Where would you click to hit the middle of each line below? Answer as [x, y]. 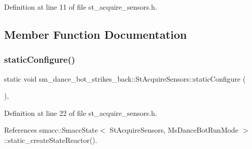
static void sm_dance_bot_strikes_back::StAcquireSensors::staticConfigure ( [125, 78]
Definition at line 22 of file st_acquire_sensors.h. [81, 113]
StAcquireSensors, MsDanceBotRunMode [174, 130]
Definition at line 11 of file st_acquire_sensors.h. [81, 7]
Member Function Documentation [96, 34]
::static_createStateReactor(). [51, 140]
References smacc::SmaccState [51, 130]
